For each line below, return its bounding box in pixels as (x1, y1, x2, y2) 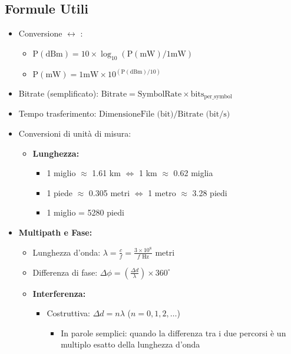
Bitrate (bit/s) (177, 110, 230, 119)
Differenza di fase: (32, 266, 98, 278)
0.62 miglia (173, 167, 213, 179)
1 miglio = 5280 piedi (47, 206, 124, 219)
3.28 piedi (192, 186, 227, 198)
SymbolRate (137, 90, 182, 99)
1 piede (47, 186, 72, 198)
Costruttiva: (47, 307, 91, 319)
